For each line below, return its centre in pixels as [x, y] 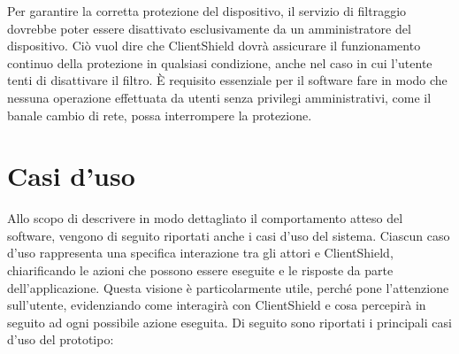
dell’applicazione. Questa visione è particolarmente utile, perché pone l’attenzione [228, 287]
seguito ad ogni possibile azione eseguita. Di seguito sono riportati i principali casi [229, 322]
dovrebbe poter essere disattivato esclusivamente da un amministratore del [209, 28]
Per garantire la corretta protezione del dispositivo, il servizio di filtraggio [207, 11]
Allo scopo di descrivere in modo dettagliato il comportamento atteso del [205, 218]
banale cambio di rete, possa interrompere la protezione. [160, 115]
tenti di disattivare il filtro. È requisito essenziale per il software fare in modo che [227, 80]
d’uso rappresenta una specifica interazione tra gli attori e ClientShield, [200, 253]
